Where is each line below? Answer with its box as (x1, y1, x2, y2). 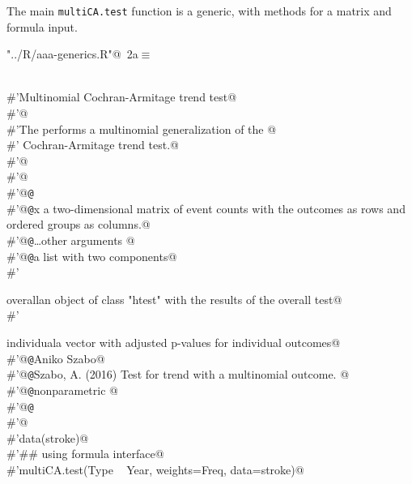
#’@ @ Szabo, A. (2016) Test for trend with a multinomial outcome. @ (6, 366, 350, 383)
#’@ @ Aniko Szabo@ (6, 349, 105, 366)
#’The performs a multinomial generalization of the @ (6, 120, 277, 137)
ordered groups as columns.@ (6, 216, 151, 233)
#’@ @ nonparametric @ (6, 381, 118, 398)
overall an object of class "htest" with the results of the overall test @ (6, 290, 342, 307)
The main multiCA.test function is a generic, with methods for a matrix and (6, 2, 392, 19)
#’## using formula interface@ (6, 445, 164, 462)
